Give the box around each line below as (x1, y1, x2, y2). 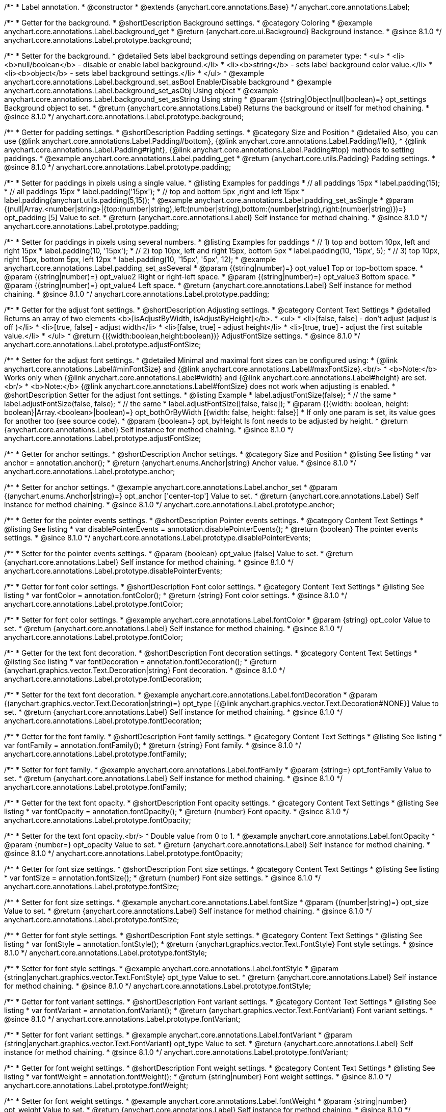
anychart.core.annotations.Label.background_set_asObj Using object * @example (4, 86, 278, 95)
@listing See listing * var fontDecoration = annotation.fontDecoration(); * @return (4, 657, 277, 666)
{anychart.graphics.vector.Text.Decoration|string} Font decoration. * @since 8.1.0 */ (4, 666, 285, 675)
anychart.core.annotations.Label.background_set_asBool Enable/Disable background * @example (4, 77, 332, 86)
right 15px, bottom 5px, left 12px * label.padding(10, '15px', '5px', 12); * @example (4, 255, 276, 264)
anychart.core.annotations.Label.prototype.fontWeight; (4, 1081, 189, 1090)
